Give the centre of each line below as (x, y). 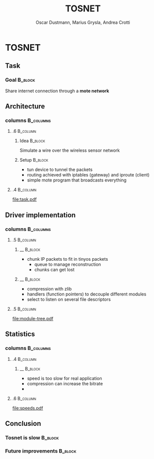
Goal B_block (20, 80)
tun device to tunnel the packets (60, 170)
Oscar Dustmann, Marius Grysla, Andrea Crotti (83, 22)
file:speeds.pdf (28, 408)
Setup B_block (34, 160)
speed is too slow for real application (64, 378)
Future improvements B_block (41, 451)
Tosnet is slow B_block (32, 438)
